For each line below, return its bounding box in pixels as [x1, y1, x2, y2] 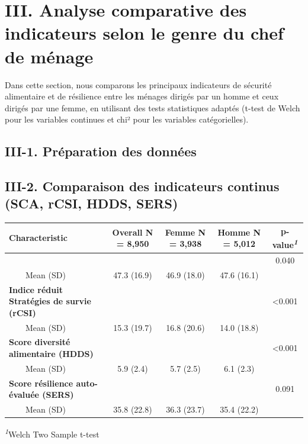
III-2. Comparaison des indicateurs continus [5, 177, 280, 195]
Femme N [165, 226, 206, 238]
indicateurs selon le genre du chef [5, 21, 284, 45]
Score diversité [9, 336, 70, 348]
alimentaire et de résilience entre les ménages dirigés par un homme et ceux [5, 90, 279, 102]
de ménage [5, 44, 94, 68]
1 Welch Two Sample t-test [5, 426, 100, 440]
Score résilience [9, 377, 73, 389]
